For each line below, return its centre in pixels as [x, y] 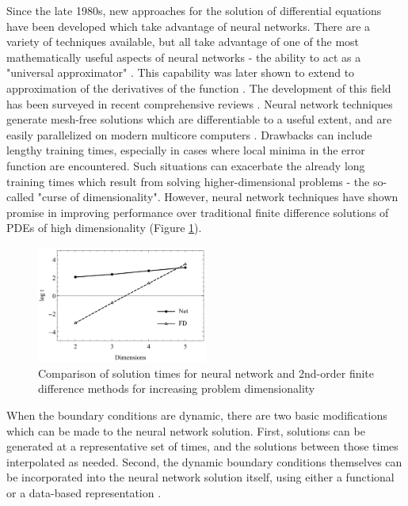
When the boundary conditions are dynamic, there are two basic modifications [197, 415]
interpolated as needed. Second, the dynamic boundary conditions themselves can [204, 461]
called [20, 197]
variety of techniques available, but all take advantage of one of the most [183, 42]
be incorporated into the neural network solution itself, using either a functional [200, 477]
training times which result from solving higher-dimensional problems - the [188, 181]
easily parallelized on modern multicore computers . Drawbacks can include [189, 134]
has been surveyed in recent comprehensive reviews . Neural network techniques [200, 103]
